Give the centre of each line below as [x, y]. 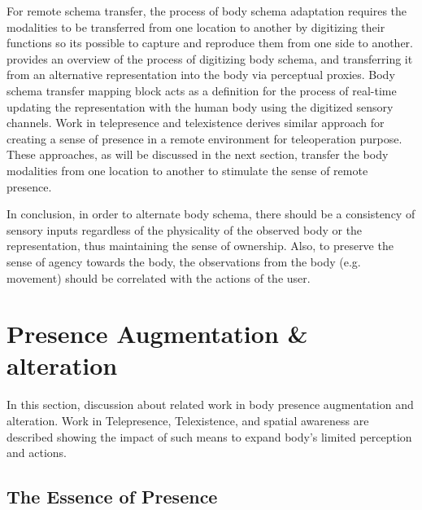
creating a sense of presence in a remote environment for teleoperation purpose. [204, 138]
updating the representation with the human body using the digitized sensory [200, 106]
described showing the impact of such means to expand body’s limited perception [209, 436]
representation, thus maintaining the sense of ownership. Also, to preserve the [200, 246]
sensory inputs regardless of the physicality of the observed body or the [185, 229]
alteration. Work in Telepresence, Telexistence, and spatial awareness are [188, 420]
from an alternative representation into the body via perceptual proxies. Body [201, 75]
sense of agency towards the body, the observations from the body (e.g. [184, 261]
